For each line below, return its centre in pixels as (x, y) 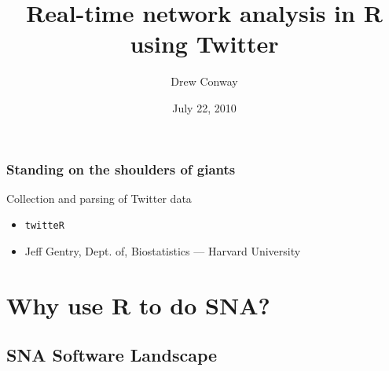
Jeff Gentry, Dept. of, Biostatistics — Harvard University (163, 251)
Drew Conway (204, 81)
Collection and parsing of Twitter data (99, 198)
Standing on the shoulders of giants (121, 169)
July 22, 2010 (204, 107)
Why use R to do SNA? (138, 305)
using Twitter (204, 44)
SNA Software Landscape (112, 355)
